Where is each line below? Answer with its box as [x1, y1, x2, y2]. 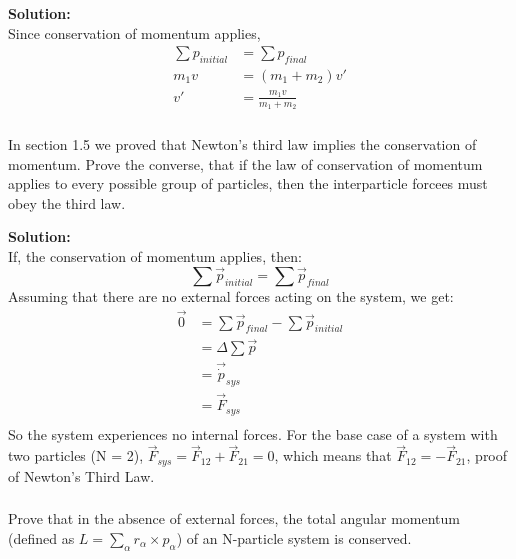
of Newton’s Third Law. [8, 465, 155, 486]
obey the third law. [8, 192, 126, 213]
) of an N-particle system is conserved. [176, 528, 412, 548]
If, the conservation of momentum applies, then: [8, 245, 302, 266]
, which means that [274, 445, 392, 466]
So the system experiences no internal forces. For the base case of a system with [8, 423, 498, 444]
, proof [466, 445, 508, 466]
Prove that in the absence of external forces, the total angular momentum [8, 508, 460, 529]
